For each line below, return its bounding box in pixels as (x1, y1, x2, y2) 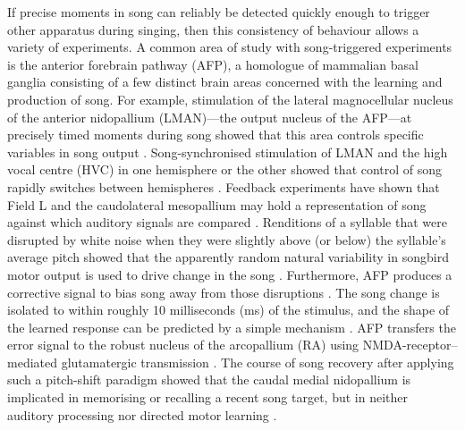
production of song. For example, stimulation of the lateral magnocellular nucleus (7, 89, 453, 108)
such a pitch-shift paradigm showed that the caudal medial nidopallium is (7, 370, 411, 389)
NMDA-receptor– (362, 335, 458, 354)
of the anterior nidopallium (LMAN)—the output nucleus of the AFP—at (7, 107, 412, 126)
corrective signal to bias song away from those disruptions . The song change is (7, 282, 440, 301)
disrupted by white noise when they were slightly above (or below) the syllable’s (7, 230, 446, 249)
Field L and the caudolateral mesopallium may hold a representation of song (7, 195, 427, 214)
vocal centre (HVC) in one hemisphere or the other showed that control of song (7, 160, 443, 179)
